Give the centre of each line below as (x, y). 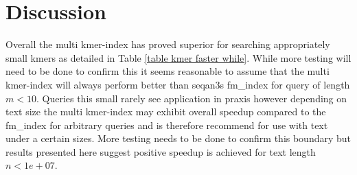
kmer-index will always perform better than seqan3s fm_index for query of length (178, 84)
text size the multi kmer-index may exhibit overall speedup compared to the (166, 112)
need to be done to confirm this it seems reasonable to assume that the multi (168, 71)
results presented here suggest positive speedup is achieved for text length (161, 151)
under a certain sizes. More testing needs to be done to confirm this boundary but (178, 138)
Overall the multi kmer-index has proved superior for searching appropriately (168, 44)
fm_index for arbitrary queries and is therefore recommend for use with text (167, 125)
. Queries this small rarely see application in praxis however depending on (192, 98)
